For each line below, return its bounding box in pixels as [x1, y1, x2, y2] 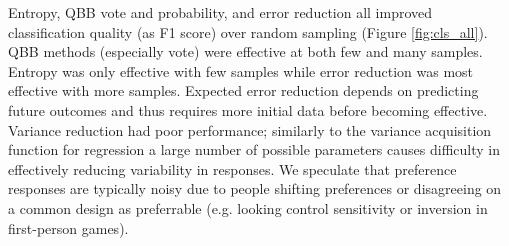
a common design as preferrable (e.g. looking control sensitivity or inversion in [8, 197, 488, 218]
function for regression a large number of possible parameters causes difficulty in [8, 139, 500, 160]
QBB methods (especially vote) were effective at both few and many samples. [8, 41, 483, 62]
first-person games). [8, 217, 129, 238]
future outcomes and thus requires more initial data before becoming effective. [8, 99, 488, 120]
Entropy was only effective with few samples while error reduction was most [8, 60, 474, 81]
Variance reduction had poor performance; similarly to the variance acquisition [8, 119, 492, 140]
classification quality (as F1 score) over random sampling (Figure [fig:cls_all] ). [8, 21, 488, 42]
